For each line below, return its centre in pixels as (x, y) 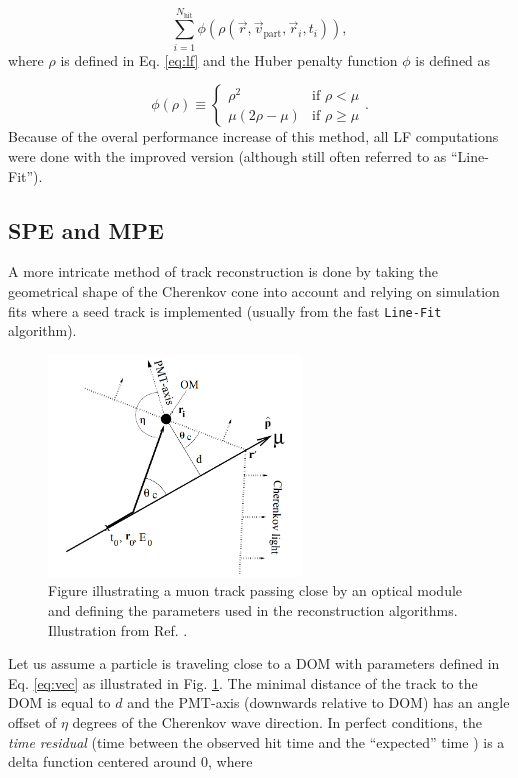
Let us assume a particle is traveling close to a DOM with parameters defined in (254, 663)
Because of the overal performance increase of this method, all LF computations (253, 136)
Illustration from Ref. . (118, 629)
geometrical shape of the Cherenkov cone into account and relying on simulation (254, 290)
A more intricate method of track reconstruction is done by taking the (223, 271)
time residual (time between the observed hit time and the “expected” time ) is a (256, 741)
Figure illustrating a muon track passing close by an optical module (255, 590)
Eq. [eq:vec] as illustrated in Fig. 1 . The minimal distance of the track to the (243, 682)
